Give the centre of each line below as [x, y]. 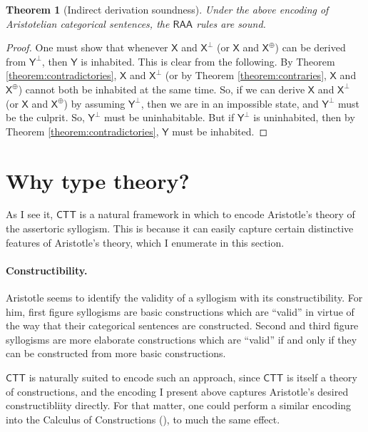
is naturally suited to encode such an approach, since [144, 377]
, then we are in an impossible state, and [230, 103]
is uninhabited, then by [304, 117]
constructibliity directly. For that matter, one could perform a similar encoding [179, 405]
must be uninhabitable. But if [169, 117]
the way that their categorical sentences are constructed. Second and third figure [182, 325]
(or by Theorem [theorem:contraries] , [246, 75]
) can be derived [310, 47]
